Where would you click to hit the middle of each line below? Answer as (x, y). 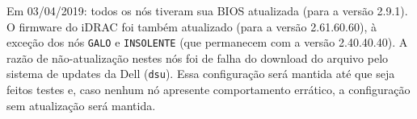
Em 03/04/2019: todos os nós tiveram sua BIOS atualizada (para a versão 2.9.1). (207, 10)
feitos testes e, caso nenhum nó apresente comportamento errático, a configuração (208, 90)
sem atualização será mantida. (81, 105)
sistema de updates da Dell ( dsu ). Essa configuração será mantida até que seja (201, 74)
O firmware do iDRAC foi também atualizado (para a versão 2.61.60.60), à (192, 26)
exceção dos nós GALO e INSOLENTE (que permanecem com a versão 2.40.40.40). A (207, 42)
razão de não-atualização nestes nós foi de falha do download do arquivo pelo (198, 57)
